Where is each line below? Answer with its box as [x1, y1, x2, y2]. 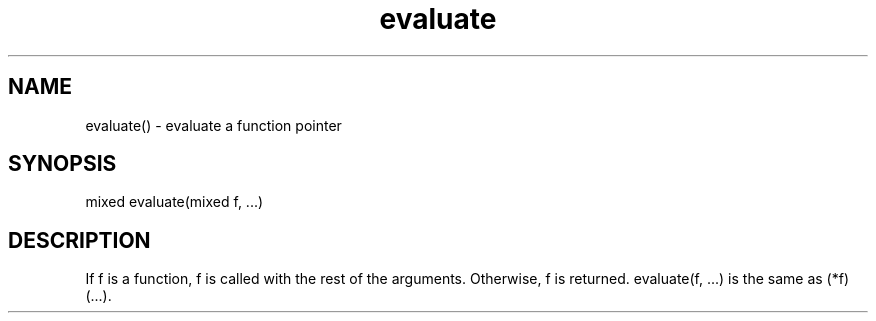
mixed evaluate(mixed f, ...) [85, 193, 264, 211]
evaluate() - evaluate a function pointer [85, 116, 342, 134]
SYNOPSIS [8, 151, 117, 177]
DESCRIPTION [8, 227, 151, 253]
